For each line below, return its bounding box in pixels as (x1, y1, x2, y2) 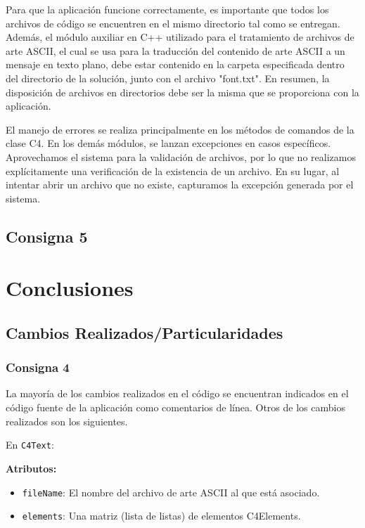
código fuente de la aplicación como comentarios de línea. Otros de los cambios (6, 400, 345, 415)
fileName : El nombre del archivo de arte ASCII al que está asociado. (22, 484, 320, 499)
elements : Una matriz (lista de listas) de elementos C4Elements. (22, 508, 301, 523)
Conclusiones (6, 273, 134, 302)
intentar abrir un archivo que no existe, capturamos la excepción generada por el (6, 177, 354, 192)
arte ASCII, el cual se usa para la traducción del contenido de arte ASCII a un (6, 43, 345, 58)
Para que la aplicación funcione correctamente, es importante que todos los (6, 2, 329, 16)
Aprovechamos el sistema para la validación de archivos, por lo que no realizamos (6, 149, 356, 164)
